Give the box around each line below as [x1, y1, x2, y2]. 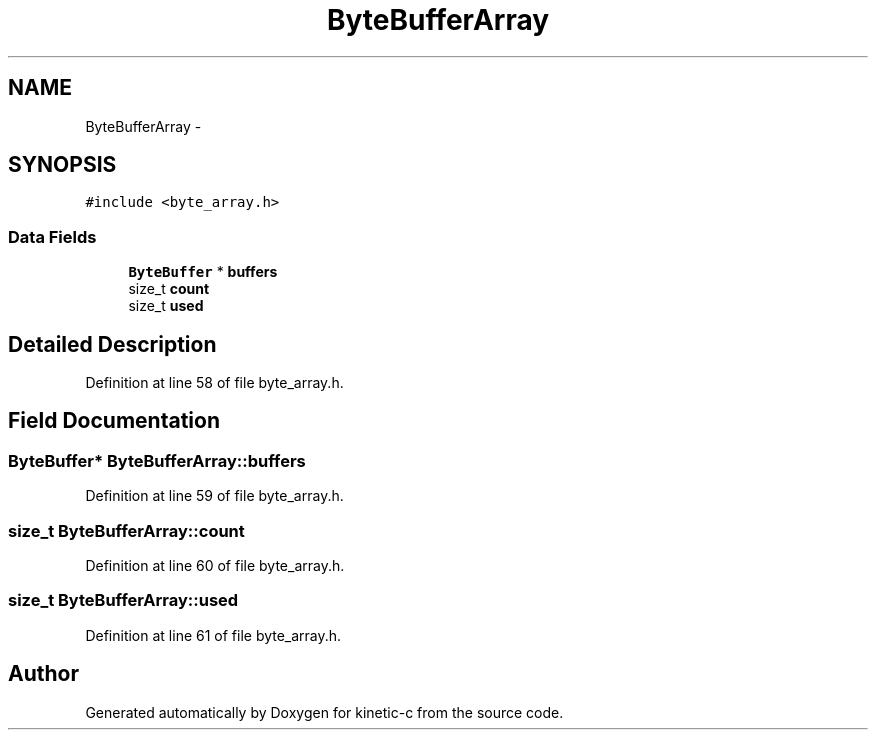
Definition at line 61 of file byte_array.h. [85, 626, 342, 644]
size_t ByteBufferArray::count [8, 520, 245, 541]
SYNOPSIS [8, 152, 117, 178]
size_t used [128, 297, 204, 315]
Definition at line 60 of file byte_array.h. [85, 557, 345, 574]
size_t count [128, 280, 210, 298]
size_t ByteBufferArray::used [8, 590, 239, 611]
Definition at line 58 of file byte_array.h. [85, 374, 344, 392]
